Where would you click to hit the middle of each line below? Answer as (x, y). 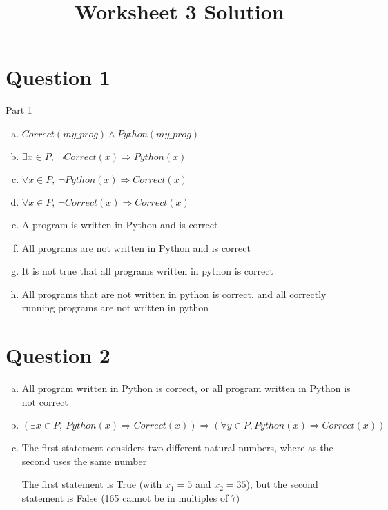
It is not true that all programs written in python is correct (147, 271)
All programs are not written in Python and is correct (136, 247)
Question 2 (58, 355)
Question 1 (58, 77)
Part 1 (19, 110)
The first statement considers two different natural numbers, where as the (177, 448)
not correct (45, 401)
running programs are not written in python (115, 307)
